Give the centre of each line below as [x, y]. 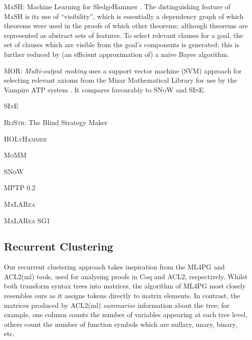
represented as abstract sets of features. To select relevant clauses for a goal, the [124, 35]
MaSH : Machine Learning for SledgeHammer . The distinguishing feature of [117, 6]
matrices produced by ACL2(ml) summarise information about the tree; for [117, 305]
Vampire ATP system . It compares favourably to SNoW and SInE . [105, 89]
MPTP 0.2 [20, 188]
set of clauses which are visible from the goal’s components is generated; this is [122, 45]
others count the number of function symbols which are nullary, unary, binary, [121, 324]
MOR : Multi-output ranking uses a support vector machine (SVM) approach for [123, 70]
